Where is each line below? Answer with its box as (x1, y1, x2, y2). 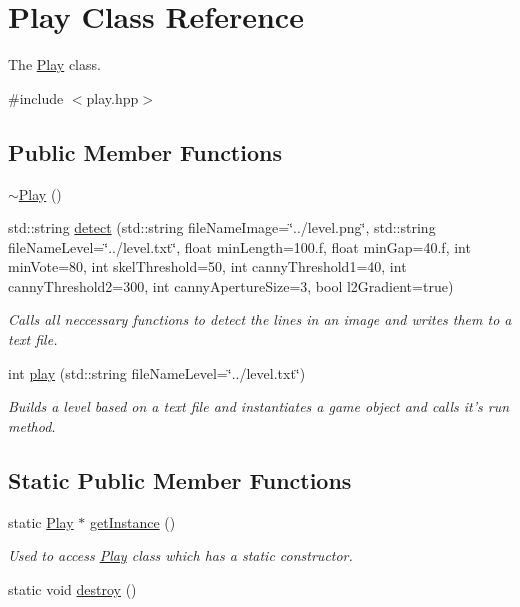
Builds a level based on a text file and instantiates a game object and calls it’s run (8, 396, 510, 417)
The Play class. (8, 54, 101, 75)
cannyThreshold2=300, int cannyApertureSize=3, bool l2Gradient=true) (8, 275, 454, 296)
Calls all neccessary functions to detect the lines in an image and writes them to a (8, 309, 512, 330)
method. (8, 415, 56, 436)
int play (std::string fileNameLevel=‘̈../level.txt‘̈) (8, 362, 306, 383)
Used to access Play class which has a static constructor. (8, 545, 353, 566)
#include (8, 87, 64, 108)
